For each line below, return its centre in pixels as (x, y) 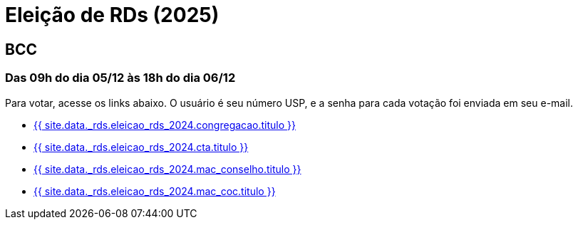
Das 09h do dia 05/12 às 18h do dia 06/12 (120, 78)
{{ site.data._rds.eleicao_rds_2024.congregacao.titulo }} (165, 125)
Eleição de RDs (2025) (112, 15)
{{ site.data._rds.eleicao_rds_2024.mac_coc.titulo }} (155, 191)
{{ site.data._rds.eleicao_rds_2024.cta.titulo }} (141, 147)
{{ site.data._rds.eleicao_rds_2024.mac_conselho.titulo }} (167, 169)
